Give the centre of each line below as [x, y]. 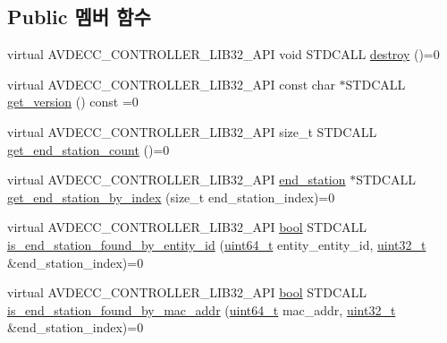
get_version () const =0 [73, 102]
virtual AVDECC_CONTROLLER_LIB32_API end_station [177, 180]
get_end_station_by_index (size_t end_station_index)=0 [171, 197]
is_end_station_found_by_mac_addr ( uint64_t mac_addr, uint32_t [202, 309]
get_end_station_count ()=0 [89, 149]
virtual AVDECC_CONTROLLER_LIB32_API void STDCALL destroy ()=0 [223, 54]
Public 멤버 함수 [79, 17]
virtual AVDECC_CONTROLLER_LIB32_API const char [171, 84]
